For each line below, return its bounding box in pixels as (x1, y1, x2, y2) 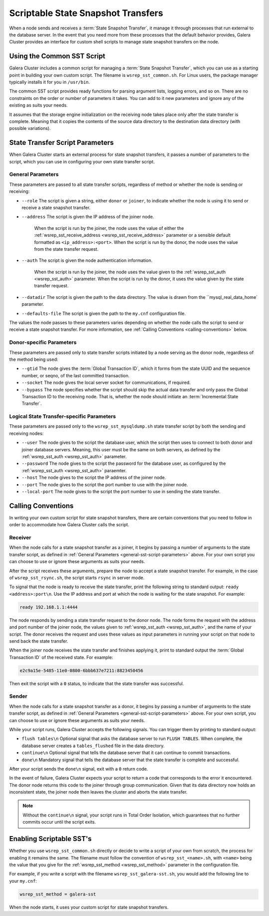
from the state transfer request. (34, 246, 99, 252)
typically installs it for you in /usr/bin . (9, 79, 90, 85)
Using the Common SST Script (9, 52, 106, 60)
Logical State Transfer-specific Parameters (9, 413, 117, 420)
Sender (9, 693, 27, 700)
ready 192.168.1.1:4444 (19, 604, 78, 610)
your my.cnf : (9, 878, 37, 884)
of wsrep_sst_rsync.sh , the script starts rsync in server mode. (9, 575, 144, 581)
